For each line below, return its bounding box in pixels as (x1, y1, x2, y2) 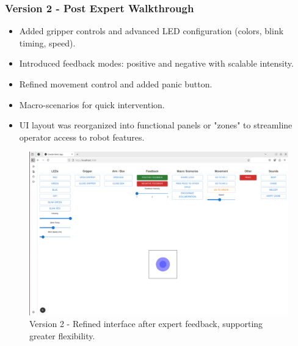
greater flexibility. (29, 329, 95, 342)
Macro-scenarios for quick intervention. (19, 98, 165, 111)
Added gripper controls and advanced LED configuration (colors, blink (19, 24, 284, 37)
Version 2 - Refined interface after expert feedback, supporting (29, 317, 263, 330)
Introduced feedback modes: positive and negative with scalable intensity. (19, 57, 294, 70)
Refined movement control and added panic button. (19, 78, 213, 90)
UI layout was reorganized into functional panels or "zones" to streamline (19, 119, 293, 131)
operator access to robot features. (19, 130, 145, 143)
